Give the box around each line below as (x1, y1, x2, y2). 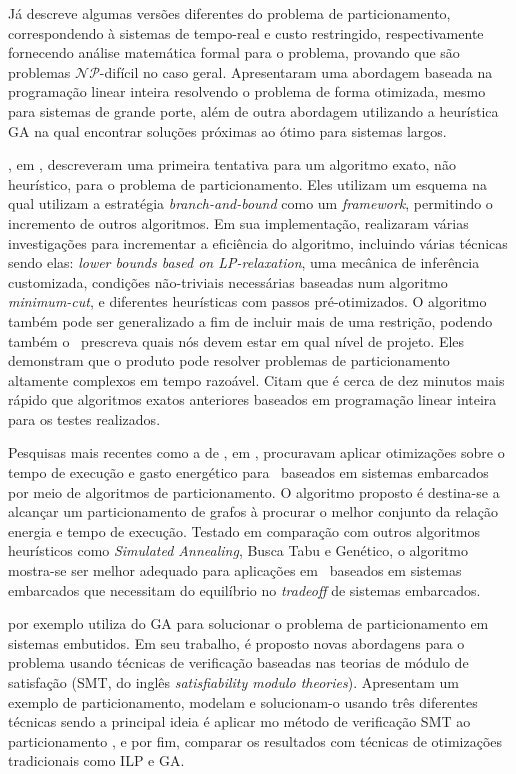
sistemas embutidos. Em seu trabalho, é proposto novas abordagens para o (8, 632, 465, 653)
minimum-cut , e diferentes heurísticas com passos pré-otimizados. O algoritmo (8, 291, 487, 312)
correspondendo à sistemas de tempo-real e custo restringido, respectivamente (8, 22, 484, 43)
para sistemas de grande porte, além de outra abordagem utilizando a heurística (8, 100, 499, 121)
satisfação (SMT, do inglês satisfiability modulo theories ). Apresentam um (8, 672, 460, 692)
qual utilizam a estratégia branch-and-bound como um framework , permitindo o (8, 193, 493, 214)
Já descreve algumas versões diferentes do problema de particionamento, (8, 3, 451, 23)
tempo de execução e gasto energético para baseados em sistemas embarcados (8, 462, 489, 483)
